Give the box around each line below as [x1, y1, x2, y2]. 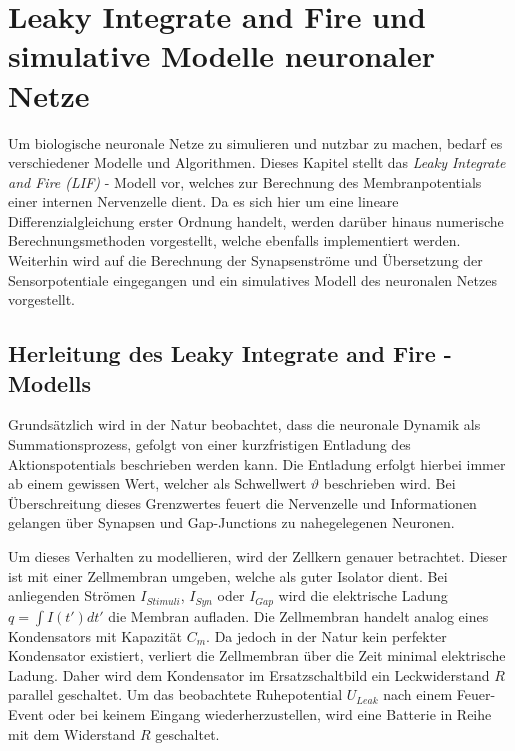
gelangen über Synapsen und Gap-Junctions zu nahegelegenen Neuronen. [8, 512, 455, 533]
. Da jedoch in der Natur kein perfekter [206, 625, 447, 646]
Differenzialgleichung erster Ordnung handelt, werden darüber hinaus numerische [8, 210, 504, 231]
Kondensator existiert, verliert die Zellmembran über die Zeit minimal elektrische [8, 645, 506, 666]
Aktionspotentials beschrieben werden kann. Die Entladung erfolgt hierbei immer [8, 453, 506, 474]
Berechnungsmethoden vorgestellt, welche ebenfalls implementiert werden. [8, 230, 461, 251]
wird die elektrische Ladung [278, 585, 448, 606]
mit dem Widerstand [8, 723, 136, 744]
